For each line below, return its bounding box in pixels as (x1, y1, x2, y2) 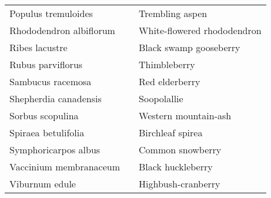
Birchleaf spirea (139, 126, 203, 139)
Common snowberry (139, 143, 222, 156)
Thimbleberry (139, 58, 195, 71)
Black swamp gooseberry (139, 41, 240, 54)
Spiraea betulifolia (9, 126, 85, 139)
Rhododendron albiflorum (9, 24, 115, 37)
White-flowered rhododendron (139, 24, 262, 37)
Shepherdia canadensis (9, 92, 102, 105)
